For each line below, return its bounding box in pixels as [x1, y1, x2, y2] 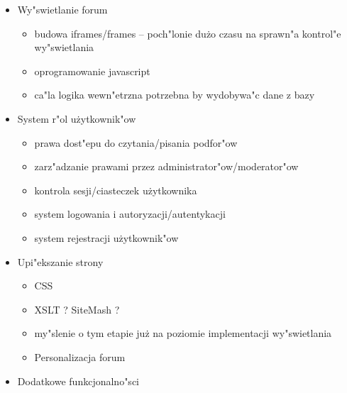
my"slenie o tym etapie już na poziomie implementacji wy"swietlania [34, 326, 332, 341]
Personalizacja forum [34, 349, 126, 364]
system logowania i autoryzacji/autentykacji [34, 206, 226, 221]
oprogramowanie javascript [34, 63, 150, 78]
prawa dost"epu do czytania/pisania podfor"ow [34, 135, 238, 150]
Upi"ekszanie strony [17, 254, 104, 269]
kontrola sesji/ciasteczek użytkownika [34, 182, 197, 197]
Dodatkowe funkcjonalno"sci [17, 373, 139, 388]
